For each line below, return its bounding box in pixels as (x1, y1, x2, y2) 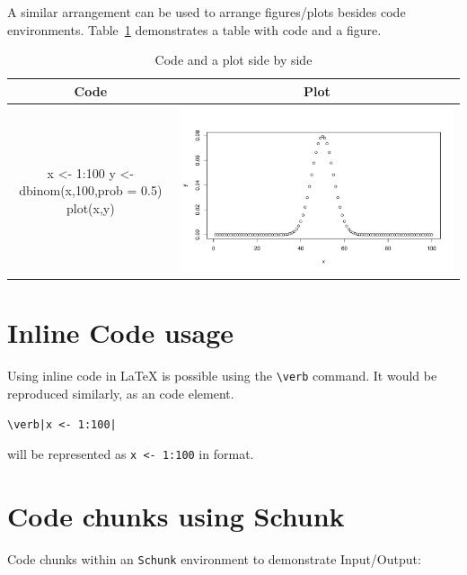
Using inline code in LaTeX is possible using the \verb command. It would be (7, 366, 437, 385)
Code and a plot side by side (154, 50, 313, 69)
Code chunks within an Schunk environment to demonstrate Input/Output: (7, 550, 421, 569)
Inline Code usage (7, 314, 234, 351)
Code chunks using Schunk (7, 498, 345, 535)
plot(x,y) (66, 199, 115, 217)
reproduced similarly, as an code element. (7, 384, 234, 403)
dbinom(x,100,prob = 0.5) (19, 181, 163, 200)
